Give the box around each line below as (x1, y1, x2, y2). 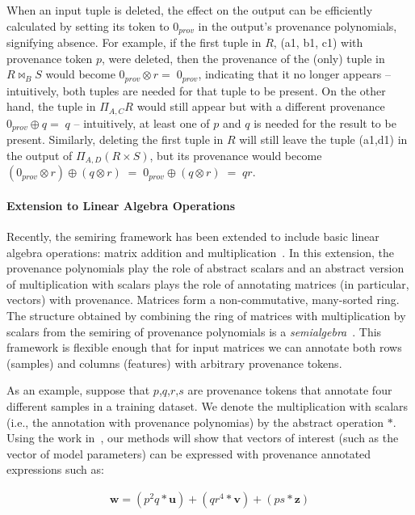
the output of (6, 146, 73, 163)
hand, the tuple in (6, 98, 96, 115)
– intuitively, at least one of (73, 114, 210, 131)
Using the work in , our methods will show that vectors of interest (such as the (6, 429, 399, 446)
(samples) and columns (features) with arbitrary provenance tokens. (6, 354, 342, 371)
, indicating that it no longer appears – (198, 65, 391, 82)
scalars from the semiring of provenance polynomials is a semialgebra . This (6, 323, 382, 340)
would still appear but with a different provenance (136, 98, 385, 115)
